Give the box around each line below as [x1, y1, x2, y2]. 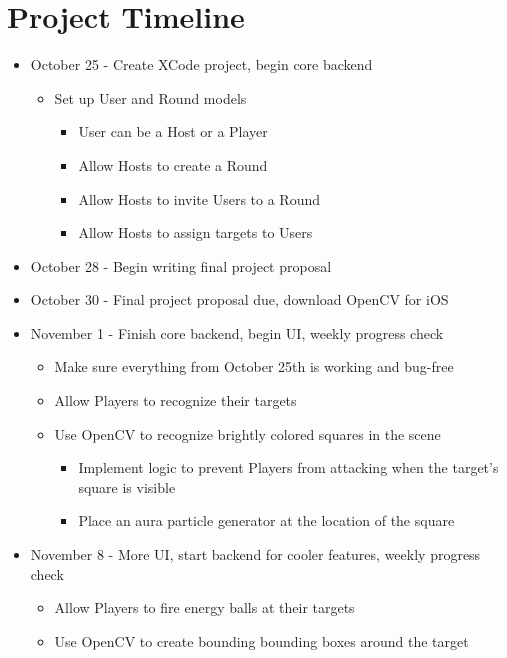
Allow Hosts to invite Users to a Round [78, 188, 321, 209]
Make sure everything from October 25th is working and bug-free [54, 356, 454, 377]
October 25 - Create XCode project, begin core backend [30, 54, 373, 75]
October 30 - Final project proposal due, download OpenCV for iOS [30, 289, 449, 310]
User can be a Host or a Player [78, 121, 268, 142]
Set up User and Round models [54, 87, 247, 108]
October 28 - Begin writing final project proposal [30, 255, 332, 276]
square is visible [78, 476, 176, 497]
